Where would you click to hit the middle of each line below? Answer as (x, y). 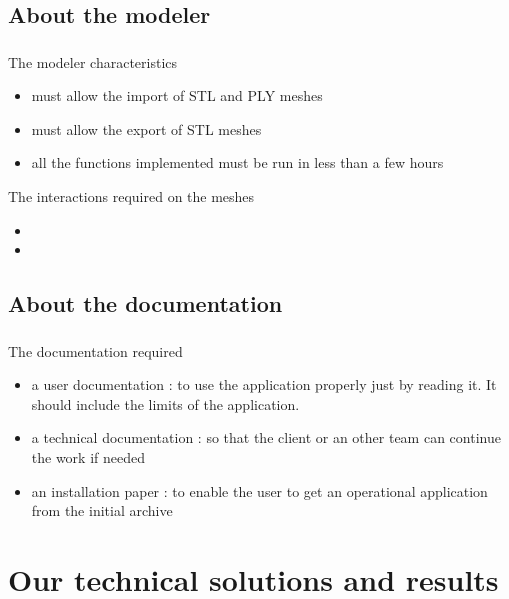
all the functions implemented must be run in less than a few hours (237, 162)
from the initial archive (102, 510)
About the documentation (145, 303)
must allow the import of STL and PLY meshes (177, 95)
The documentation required (95, 350)
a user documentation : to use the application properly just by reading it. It (264, 384)
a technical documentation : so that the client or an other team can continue (266, 437)
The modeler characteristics (93, 61)
